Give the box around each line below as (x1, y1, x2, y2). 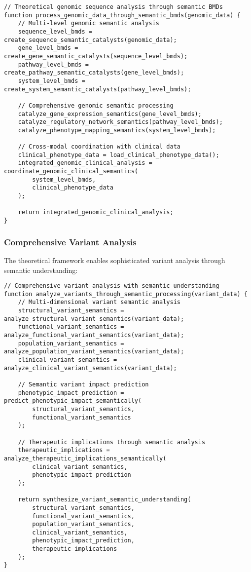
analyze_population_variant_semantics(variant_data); (4, 348, 184, 355)
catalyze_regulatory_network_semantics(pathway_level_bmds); (18, 118, 223, 126)
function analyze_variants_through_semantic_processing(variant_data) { (4, 290, 248, 298)
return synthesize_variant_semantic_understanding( (18, 496, 191, 503)
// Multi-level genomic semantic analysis (18, 20, 159, 27)
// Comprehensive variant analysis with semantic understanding (4, 282, 219, 290)
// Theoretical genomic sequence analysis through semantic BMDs (4, 3, 223, 10)
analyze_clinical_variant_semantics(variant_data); (4, 364, 177, 372)
